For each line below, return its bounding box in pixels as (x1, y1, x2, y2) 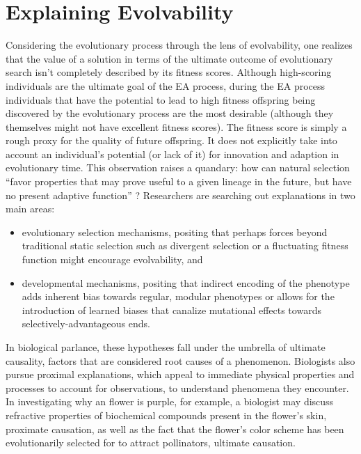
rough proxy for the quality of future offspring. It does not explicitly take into (6, 133, 337, 148)
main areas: (6, 201, 55, 216)
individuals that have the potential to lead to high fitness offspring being (6, 92, 316, 107)
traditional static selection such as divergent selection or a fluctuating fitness (22, 238, 348, 253)
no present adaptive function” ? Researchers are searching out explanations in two (6, 187, 355, 202)
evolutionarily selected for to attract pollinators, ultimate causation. (6, 435, 296, 450)
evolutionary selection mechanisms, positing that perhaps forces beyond (22, 224, 328, 239)
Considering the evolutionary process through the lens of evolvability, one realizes (6, 38, 353, 52)
